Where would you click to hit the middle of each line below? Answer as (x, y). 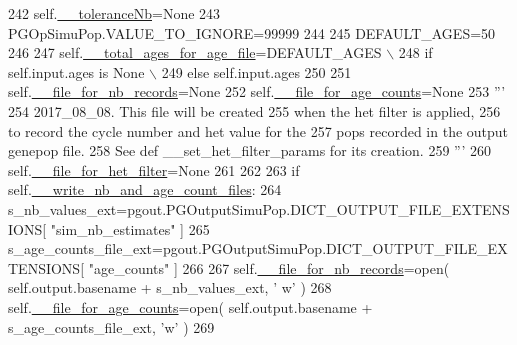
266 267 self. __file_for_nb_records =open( (316, 267)
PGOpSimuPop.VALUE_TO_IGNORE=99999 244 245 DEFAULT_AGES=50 (252, 32)
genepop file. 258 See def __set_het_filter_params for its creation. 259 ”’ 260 (250, 150)
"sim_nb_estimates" (113, 228)
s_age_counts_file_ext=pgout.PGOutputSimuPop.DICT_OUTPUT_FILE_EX (258, 248)
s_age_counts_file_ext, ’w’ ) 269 (111, 326)
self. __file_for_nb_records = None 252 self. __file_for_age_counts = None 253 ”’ (257, 91)
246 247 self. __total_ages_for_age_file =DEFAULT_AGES (195, 52)
